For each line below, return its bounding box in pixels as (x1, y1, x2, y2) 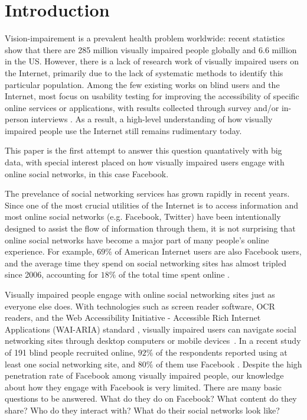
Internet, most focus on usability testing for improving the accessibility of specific (5, 90, 299, 102)
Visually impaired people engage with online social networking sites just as (5, 288, 275, 300)
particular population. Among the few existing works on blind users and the (5, 78, 280, 90)
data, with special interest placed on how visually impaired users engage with (5, 156, 285, 168)
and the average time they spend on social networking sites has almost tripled (5, 256, 286, 269)
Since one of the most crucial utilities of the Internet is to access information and (5, 198, 299, 211)
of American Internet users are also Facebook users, (115, 245, 302, 258)
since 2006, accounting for (5, 268, 99, 281)
